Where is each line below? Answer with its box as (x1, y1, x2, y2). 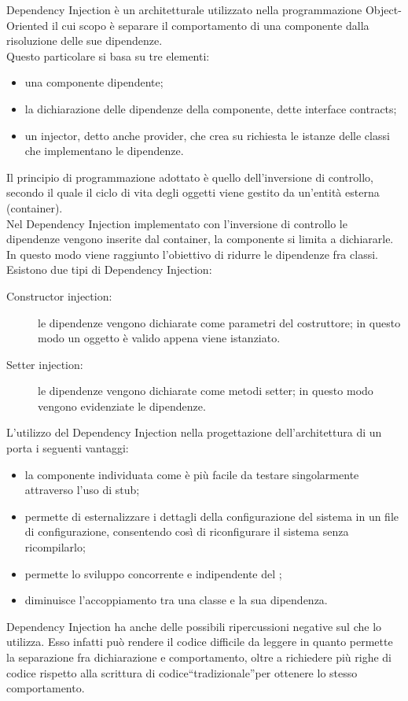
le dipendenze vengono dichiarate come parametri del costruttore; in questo (38, 314, 401, 330)
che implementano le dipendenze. (24, 142, 184, 159)
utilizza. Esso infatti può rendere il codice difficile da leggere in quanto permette (6, 633, 393, 650)
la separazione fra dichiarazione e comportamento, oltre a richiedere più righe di (6, 649, 391, 665)
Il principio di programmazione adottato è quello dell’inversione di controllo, (6, 168, 373, 185)
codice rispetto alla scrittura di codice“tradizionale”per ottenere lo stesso (6, 664, 358, 681)
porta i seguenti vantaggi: (6, 440, 129, 456)
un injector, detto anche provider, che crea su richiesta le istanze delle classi (24, 127, 390, 143)
